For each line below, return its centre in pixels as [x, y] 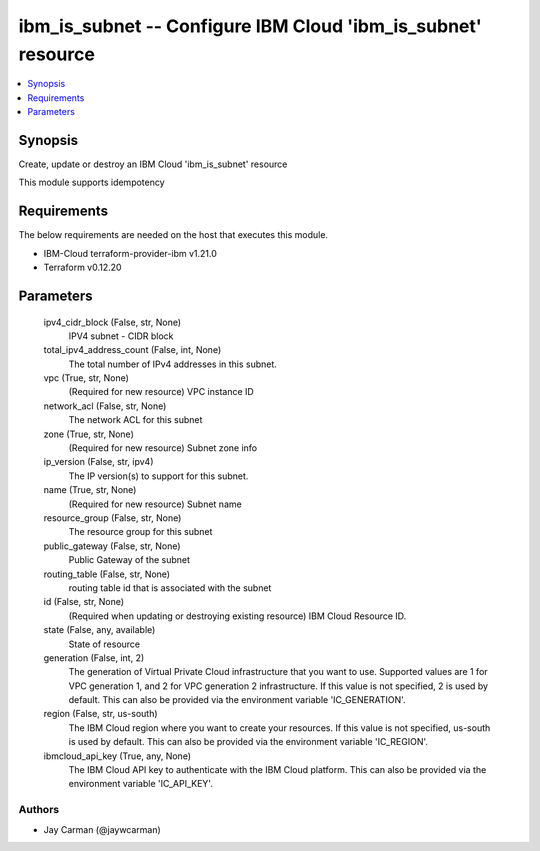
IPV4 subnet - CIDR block [121, 336]
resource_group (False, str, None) [112, 517]
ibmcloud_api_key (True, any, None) [117, 756]
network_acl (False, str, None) [105, 406]
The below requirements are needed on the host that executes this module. [173, 235]
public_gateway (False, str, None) [112, 546]
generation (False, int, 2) [94, 657]
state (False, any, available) [99, 630]
